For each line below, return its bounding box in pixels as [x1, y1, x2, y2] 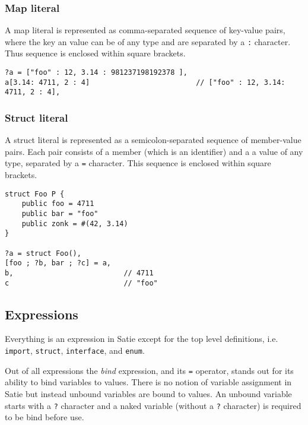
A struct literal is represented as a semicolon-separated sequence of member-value [5, 134, 301, 146]
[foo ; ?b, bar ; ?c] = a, [5, 259, 111, 268]
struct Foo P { [5, 189, 65, 198]
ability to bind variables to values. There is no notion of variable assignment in [5, 376, 292, 388]
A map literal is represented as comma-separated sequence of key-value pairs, [5, 24, 285, 36]
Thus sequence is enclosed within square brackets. [5, 47, 186, 59]
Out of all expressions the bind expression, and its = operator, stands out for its [5, 364, 294, 376]
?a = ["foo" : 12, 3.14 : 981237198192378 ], [5, 68, 188, 77]
